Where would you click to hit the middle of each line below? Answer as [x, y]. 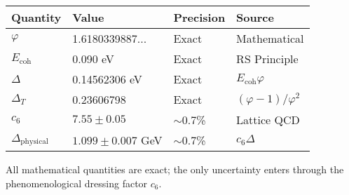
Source [255, 17]
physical [34, 142]
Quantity [36, 17]
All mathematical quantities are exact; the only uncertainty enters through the [175, 169]
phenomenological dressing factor [77, 183]
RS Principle [267, 59]
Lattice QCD [268, 120]
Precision [199, 17]
